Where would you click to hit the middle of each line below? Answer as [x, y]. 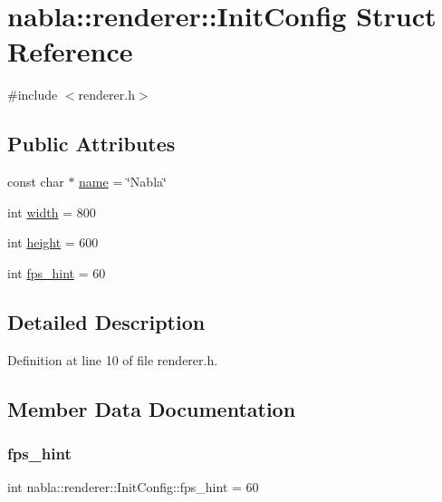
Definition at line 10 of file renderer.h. [113, 359]
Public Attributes [91, 144]
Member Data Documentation [152, 408]
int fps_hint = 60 [57, 272]
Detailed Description [106, 321]
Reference [70, 51]
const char [36, 182]
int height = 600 [53, 242]
